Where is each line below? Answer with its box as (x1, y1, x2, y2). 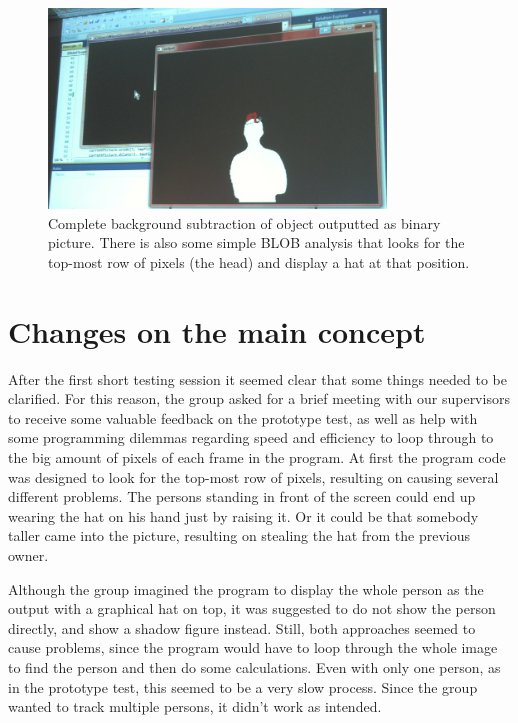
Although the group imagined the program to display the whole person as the (8, 578, 484, 599)
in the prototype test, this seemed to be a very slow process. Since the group (8, 676, 478, 697)
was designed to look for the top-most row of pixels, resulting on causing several (8, 466, 499, 487)
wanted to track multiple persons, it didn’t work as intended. (8, 696, 382, 717)
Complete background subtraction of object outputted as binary (48, 212, 441, 233)
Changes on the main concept (8, 310, 426, 351)
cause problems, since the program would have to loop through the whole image (8, 637, 498, 658)
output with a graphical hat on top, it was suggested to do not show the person (8, 598, 496, 619)
